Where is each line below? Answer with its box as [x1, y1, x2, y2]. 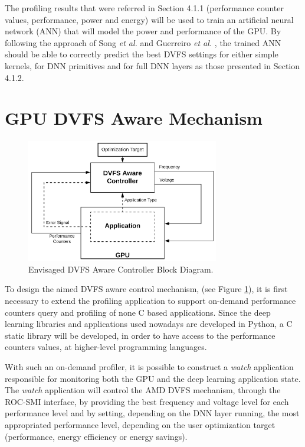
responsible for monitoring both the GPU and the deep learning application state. [5, 372, 301, 384]
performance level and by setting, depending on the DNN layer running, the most [5, 407, 300, 419]
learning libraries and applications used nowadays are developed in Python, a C [5, 318, 293, 330]
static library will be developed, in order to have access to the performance [5, 329, 276, 341]
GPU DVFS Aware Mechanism [5, 106, 263, 130]
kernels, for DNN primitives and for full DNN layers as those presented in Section [5, 59, 300, 72]
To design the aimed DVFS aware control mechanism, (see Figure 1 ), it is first [5, 283, 288, 295]
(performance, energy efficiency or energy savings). [5, 430, 188, 442]
